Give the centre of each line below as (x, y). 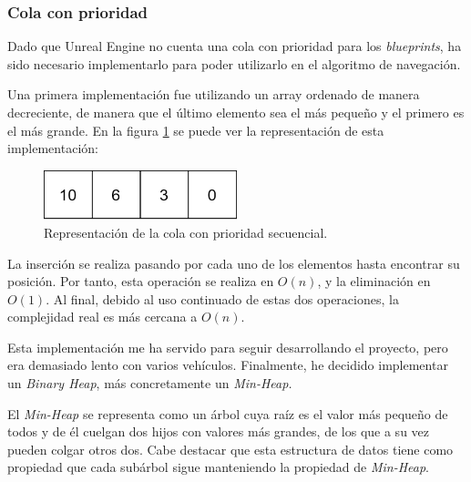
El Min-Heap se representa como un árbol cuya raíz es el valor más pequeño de (228, 413)
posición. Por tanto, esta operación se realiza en (141, 281)
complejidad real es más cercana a (102, 317)
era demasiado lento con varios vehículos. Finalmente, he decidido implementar (228, 365)
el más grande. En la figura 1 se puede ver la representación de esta (196, 130)
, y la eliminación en (374, 281)
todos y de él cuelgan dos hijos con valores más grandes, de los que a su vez (219, 431)
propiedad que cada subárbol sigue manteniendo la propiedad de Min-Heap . (219, 467)
